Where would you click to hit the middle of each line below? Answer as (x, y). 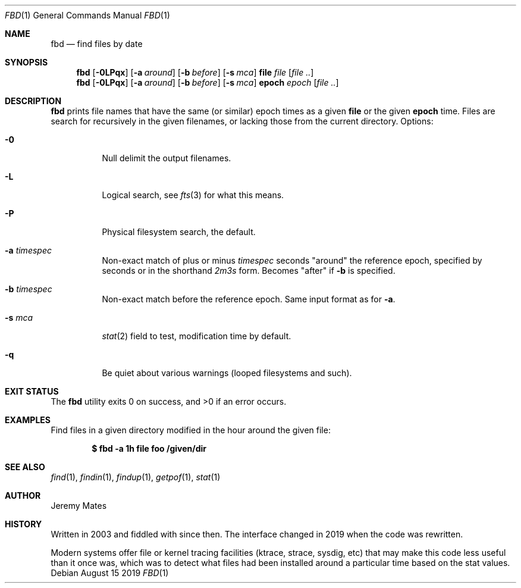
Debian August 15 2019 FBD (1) (110, 573)
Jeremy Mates (79, 506)
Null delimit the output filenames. (167, 158)
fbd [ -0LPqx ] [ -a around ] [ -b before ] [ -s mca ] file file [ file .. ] (195, 72)
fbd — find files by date (97, 44)
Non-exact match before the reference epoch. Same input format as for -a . (249, 299)
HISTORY (23, 524)
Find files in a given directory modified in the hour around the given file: (191, 430)
